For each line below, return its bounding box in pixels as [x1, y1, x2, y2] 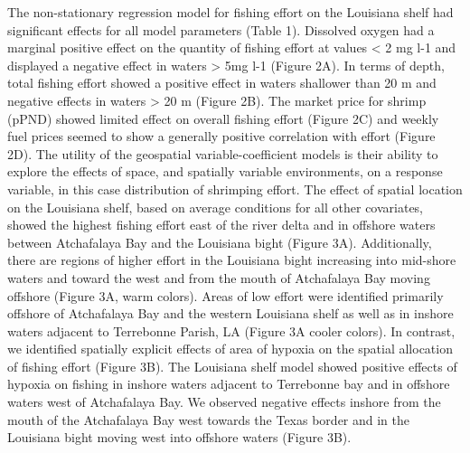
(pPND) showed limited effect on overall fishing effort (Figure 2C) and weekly [7, 109, 439, 127]
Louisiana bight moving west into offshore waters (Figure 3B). [7, 428, 352, 447]
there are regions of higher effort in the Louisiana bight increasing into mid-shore [7, 250, 456, 269]
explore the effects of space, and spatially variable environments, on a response [7, 162, 443, 181]
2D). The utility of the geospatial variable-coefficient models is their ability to [7, 144, 438, 163]
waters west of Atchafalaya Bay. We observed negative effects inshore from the [7, 392, 441, 411]
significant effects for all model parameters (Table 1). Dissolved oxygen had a [7, 20, 435, 39]
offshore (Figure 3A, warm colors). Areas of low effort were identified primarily [7, 286, 444, 305]
